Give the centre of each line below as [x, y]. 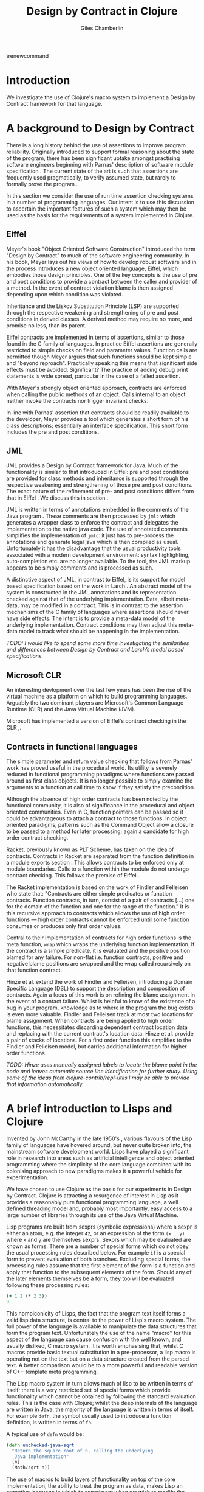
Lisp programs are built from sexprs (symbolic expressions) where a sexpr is [102, 1227]
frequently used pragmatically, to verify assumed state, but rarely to [91, 177]
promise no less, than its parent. [46, 325]
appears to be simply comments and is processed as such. [80, 568]
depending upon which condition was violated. [65, 294]
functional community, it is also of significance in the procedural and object [100, 806]
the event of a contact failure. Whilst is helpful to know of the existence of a [101, 1002]
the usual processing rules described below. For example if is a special [96, 1253]
